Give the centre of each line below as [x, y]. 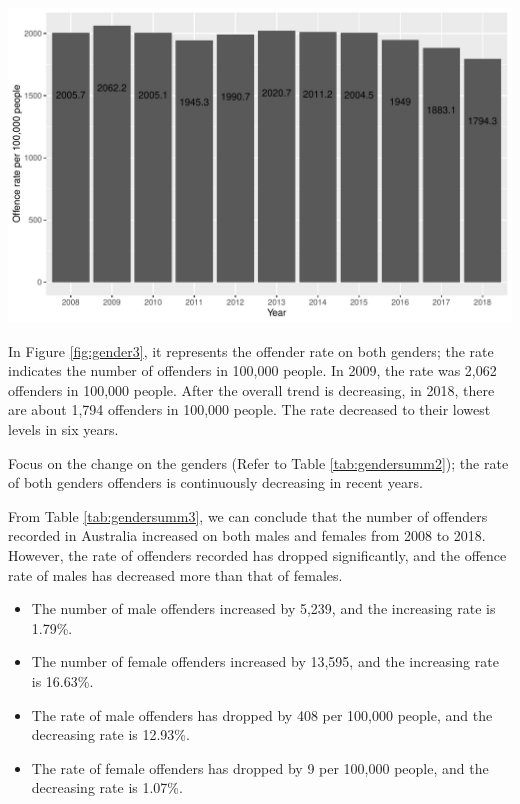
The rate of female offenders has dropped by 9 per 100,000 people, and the [260, 767]
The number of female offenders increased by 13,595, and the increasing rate [265, 661]
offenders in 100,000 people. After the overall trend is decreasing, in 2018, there [251, 389]
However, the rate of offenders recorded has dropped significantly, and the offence [257, 554]
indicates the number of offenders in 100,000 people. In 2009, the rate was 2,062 [252, 370]
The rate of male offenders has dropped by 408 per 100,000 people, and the [262, 714]
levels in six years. [63, 428]
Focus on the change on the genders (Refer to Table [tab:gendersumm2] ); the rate [258, 462]
